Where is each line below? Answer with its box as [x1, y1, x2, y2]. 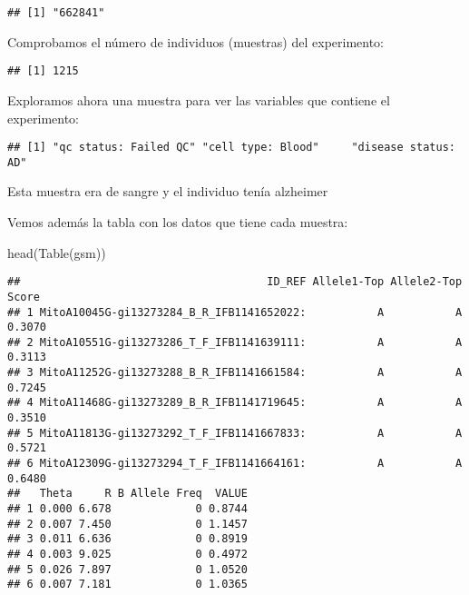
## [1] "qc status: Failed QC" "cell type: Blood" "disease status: [7, 141, 455, 154]
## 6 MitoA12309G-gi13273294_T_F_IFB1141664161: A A [7, 457, 463, 471]
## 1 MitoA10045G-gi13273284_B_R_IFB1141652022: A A [7, 305, 463, 319]
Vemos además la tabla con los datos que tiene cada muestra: [7, 213, 348, 231]
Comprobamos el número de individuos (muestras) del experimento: [7, 32, 385, 51]
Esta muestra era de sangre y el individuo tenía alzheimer [7, 182, 328, 201]
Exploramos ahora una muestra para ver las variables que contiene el [7, 90, 390, 109]
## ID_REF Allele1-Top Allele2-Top [7, 275, 463, 289]
